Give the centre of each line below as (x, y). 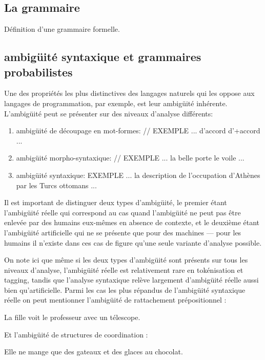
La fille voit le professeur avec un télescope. (72, 317)
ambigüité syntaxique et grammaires (103, 57)
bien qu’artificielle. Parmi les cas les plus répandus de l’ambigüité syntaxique (125, 289)
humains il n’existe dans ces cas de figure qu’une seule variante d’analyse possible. (133, 242)
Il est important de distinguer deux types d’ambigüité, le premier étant (116, 202)
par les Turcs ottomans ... (56, 185)
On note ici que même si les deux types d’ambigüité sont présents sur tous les (126, 260)
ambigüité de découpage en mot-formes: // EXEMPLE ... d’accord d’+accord (138, 131)
